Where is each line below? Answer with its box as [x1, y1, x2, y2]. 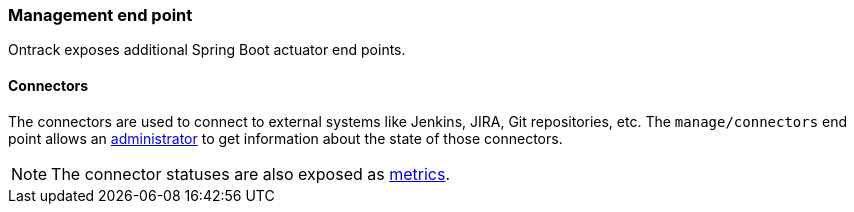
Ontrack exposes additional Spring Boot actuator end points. [8, 41, 406, 59]
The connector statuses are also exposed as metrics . [51, 163, 451, 184]
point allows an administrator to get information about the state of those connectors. [8, 129, 563, 147]
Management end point [8, 5, 193, 25]
